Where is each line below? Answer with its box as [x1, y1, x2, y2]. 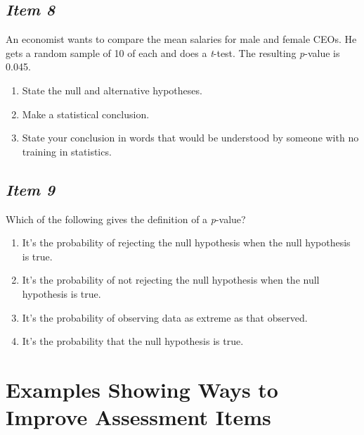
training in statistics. [22, 144, 112, 158]
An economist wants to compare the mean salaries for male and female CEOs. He [6, 32, 357, 46]
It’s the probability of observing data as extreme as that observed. [22, 310, 308, 324]
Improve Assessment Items [6, 403, 271, 431]
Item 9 [6, 178, 56, 200]
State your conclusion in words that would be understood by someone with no [22, 130, 359, 145]
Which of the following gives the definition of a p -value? [6, 211, 246, 226]
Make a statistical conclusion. [22, 106, 150, 121]
